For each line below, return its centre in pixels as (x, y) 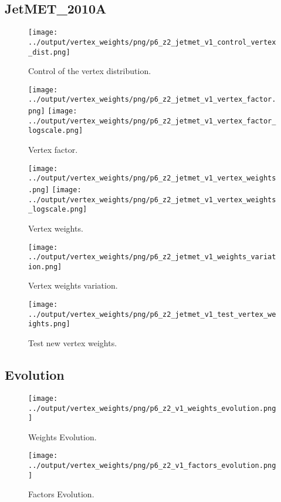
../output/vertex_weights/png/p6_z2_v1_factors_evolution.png (152, 466)
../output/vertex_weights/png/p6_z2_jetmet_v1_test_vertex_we (152, 314)
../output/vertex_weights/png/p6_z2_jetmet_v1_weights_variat (152, 257)
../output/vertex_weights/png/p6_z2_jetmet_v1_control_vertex (152, 42)
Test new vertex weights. (73, 343)
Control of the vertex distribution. (90, 71)
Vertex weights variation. (73, 285)
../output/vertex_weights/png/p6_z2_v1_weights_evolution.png (152, 408)
